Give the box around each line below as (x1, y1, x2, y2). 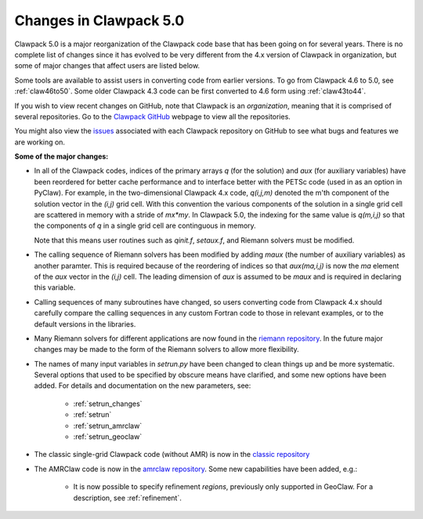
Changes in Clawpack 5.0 (14, 12, 185, 29)
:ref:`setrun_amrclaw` (73, 421, 143, 430)
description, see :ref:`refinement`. (73, 493, 182, 503)
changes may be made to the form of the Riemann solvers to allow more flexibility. (34, 345, 299, 354)
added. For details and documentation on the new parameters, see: (34, 381, 251, 390)
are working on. (14, 137, 66, 147)
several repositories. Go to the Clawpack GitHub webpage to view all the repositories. (14, 111, 291, 121)
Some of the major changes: (14, 152, 109, 161)
